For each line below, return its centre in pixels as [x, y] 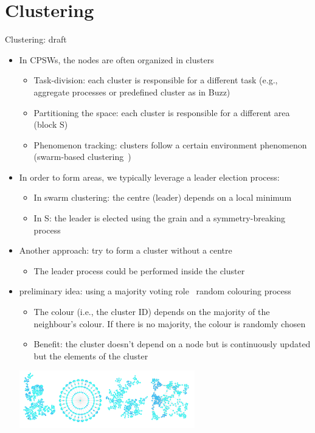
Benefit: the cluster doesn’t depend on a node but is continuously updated [172, 344]
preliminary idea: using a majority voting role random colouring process [155, 291]
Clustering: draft [36, 39]
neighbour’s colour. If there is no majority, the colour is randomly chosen [170, 323]
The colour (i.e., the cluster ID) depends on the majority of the [152, 312]
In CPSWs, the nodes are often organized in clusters [116, 59]
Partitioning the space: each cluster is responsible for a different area [162, 112]
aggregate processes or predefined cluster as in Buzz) [132, 92]
